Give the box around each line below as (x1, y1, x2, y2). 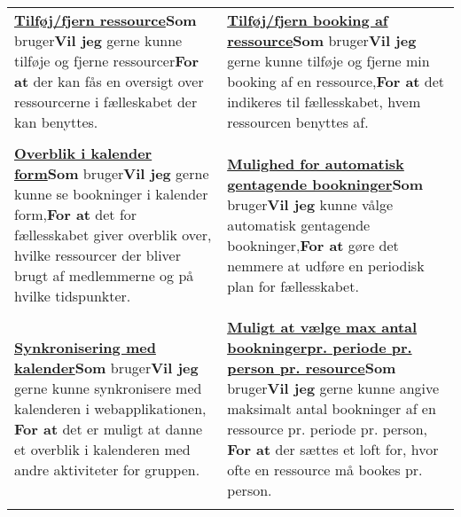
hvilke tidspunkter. (14, 286, 131, 306)
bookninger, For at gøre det (227, 234, 399, 255)
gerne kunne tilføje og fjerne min (227, 51, 430, 71)
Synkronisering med (14, 337, 156, 357)
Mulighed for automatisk (227, 153, 404, 174)
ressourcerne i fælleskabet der (14, 91, 198, 112)
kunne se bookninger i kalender (14, 184, 208, 204)
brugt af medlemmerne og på (14, 265, 194, 286)
